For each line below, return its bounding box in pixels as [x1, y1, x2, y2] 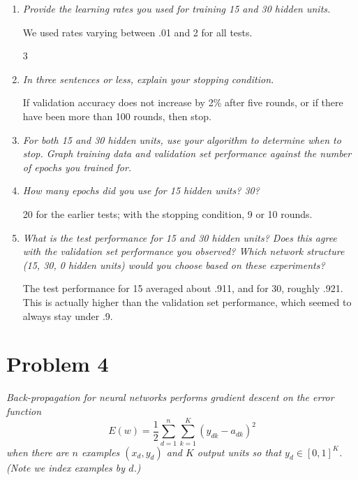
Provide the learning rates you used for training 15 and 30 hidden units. [22, 1, 331, 15]
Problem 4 [6, 349, 109, 378]
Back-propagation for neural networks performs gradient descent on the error [6, 390, 334, 405]
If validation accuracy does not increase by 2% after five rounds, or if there [22, 95, 343, 110]
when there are [6, 444, 69, 459]
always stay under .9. [22, 308, 113, 323]
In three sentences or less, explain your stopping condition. [22, 71, 274, 86]
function [6, 403, 42, 418]
